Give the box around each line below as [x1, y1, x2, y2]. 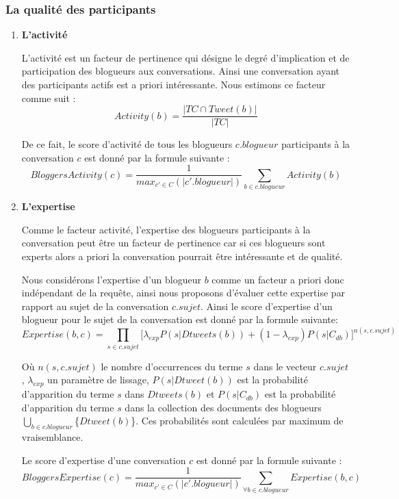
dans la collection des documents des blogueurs [125, 400, 322, 414]
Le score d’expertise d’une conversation [21, 452, 186, 467]
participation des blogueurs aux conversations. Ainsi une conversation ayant [21, 64, 339, 78]
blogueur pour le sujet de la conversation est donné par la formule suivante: [21, 312, 338, 327]
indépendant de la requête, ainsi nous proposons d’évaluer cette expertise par [21, 285, 346, 300]
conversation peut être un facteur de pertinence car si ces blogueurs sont [21, 235, 326, 250]
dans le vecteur [253, 359, 317, 373]
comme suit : [21, 90, 76, 105]
